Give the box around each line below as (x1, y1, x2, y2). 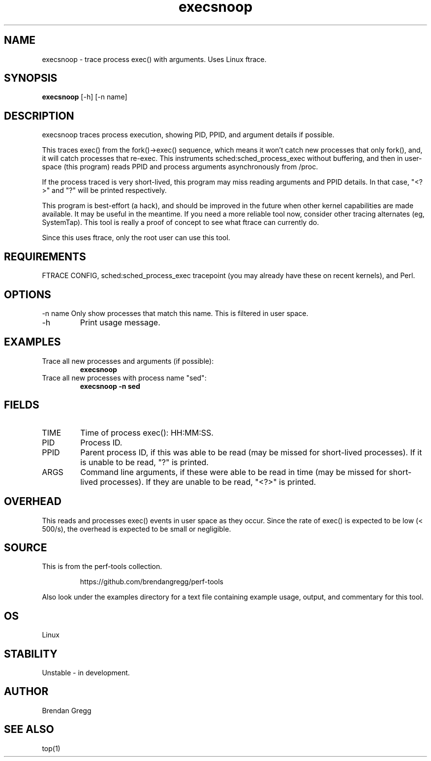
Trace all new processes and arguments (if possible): (42, 356, 214, 365)
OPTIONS (4, 288, 51, 301)
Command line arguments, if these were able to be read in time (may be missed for (80, 467, 387, 477)
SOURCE (4, 541, 47, 554)
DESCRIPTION (4, 109, 74, 122)
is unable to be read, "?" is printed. (80, 457, 209, 467)
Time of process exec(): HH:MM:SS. (80, 427, 214, 438)
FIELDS (4, 399, 39, 412)
